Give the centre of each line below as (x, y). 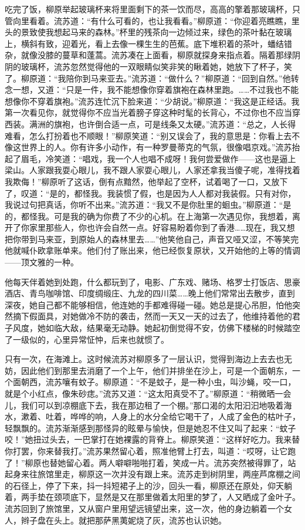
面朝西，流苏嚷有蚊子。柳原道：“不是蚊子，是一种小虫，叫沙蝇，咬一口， (154, 382)
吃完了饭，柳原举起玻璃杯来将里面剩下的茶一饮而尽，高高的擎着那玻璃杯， (148, 9)
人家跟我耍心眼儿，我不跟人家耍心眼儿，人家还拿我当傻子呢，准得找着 (165, 170)
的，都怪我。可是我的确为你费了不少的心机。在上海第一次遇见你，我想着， (148, 216)
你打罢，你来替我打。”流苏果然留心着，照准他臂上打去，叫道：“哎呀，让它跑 (150, 450)
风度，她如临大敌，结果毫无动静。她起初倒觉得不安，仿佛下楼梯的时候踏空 (156, 328)
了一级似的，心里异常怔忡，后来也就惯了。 (87, 339)
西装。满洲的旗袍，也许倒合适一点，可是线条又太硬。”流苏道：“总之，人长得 (150, 124)
